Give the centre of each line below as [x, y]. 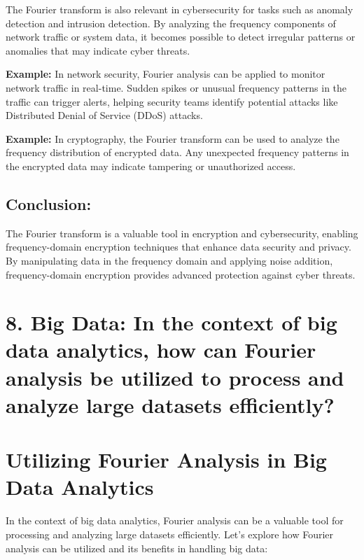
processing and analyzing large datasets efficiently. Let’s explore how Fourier [170, 534]
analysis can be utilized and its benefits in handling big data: [137, 548]
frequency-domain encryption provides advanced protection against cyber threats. [181, 274]
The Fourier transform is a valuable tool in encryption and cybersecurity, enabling [182, 233]
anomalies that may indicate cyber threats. [98, 50]
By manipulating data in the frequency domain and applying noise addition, [169, 260]
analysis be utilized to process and [175, 377]
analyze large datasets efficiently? [170, 404]
